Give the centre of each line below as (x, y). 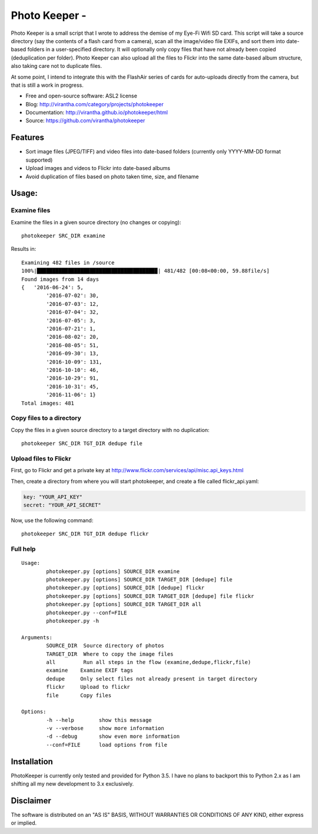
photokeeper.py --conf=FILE (87, 613)
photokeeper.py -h (73, 621)
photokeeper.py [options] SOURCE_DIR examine (113, 571)
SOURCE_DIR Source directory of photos (105, 646)
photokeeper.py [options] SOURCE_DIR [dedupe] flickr (125, 588)
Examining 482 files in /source (68, 262)
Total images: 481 (48, 403)
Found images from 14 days (60, 279)
